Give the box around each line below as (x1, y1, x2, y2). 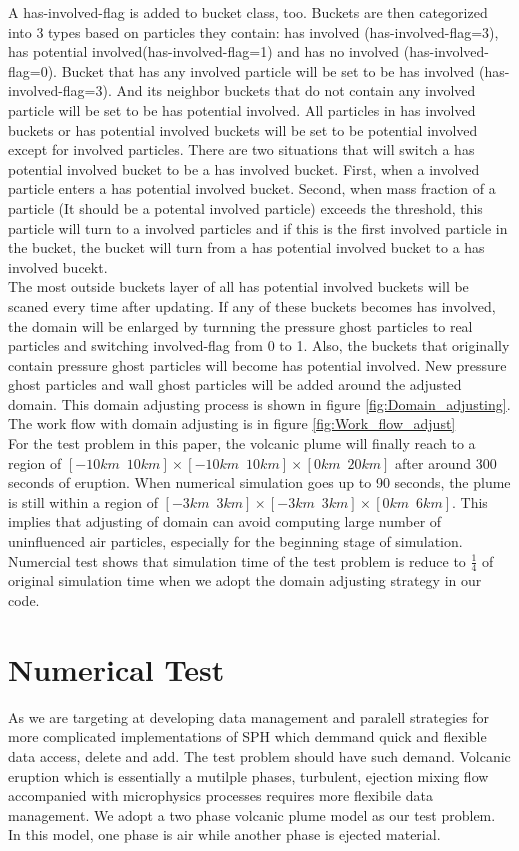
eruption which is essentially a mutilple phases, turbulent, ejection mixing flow (8, 765, 489, 786)
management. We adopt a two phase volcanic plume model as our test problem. (8, 804, 496, 825)
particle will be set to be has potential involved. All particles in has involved (8, 99, 476, 120)
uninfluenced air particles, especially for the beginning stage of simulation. (8, 531, 463, 552)
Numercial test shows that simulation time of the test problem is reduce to (8, 550, 466, 571)
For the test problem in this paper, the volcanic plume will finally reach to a (8, 433, 476, 454)
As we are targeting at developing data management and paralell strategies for (8, 706, 490, 727)
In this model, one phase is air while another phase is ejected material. (8, 824, 441, 845)
